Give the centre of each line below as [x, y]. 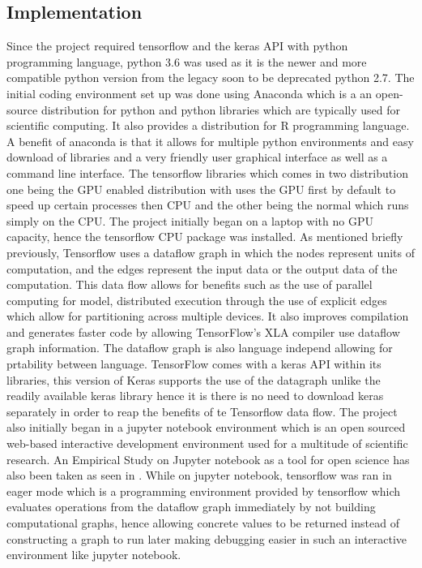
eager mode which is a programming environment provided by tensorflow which [204, 491]
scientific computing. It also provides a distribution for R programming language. [208, 125]
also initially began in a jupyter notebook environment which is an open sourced [206, 427]
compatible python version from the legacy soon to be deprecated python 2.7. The [211, 77]
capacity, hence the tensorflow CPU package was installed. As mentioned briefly [205, 237]
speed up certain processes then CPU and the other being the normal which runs [208, 205]
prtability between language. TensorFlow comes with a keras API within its [194, 364]
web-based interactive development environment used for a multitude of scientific [207, 443]
